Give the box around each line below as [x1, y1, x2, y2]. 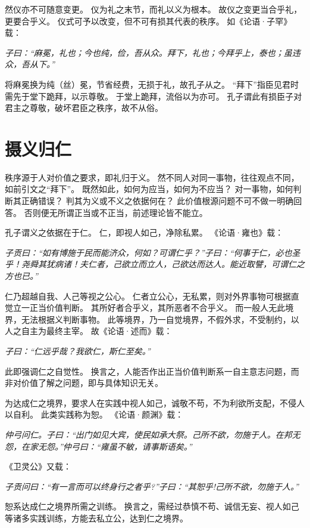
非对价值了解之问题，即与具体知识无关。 [5, 376, 163, 389]
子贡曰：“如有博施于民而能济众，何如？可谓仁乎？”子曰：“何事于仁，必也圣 [5, 246, 300, 258]
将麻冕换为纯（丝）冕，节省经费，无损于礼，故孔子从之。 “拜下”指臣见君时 [5, 78, 299, 90]
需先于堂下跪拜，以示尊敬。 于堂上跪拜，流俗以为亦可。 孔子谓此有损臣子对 [5, 89, 302, 102]
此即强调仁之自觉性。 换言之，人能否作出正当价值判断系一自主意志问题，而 [5, 365, 299, 377]
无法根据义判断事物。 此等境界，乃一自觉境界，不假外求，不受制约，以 [21, 313, 299, 325]
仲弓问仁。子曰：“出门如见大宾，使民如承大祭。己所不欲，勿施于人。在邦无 [5, 428, 300, 440]
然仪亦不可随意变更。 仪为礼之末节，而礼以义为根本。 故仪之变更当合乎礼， [5, 3, 302, 15]
